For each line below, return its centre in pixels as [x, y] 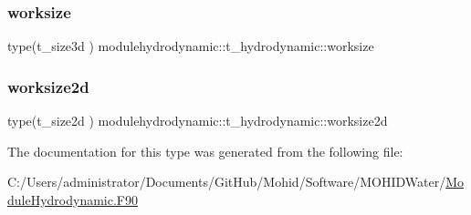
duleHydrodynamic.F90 [73, 199]
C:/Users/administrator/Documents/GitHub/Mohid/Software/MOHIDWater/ [227, 182]
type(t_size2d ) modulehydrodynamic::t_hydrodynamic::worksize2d [198, 121]
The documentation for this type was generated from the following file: [205, 151]
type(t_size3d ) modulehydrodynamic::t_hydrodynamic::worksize [191, 46]
